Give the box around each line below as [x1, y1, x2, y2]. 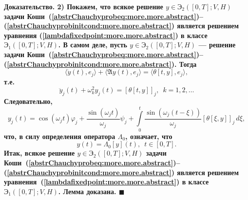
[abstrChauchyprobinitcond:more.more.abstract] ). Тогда [7, 59, 197, 69]
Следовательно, [4, 96, 53, 106]
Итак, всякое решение [4, 148, 75, 158]
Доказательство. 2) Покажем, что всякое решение [4, 1, 163, 11]
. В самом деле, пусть [58, 40, 127, 50]
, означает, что [125, 131, 172, 141]
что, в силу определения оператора [4, 131, 115, 141]
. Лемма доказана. [58, 186, 116, 196]
